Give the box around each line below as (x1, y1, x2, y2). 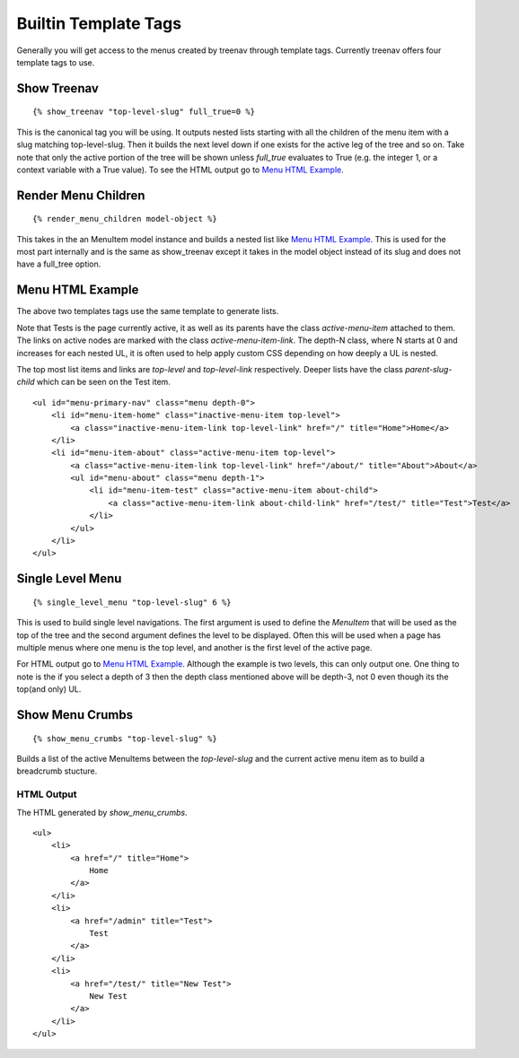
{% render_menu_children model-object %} (32, 214, 217, 224)
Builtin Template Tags (16, 13, 182, 33)
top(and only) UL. (16, 684, 82, 695)
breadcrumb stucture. (16, 765, 98, 776)
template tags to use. (16, 57, 95, 67)
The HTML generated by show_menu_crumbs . (16, 807, 188, 818)
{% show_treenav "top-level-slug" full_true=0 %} (32, 107, 256, 117)
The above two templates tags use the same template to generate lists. (16, 306, 279, 317)
